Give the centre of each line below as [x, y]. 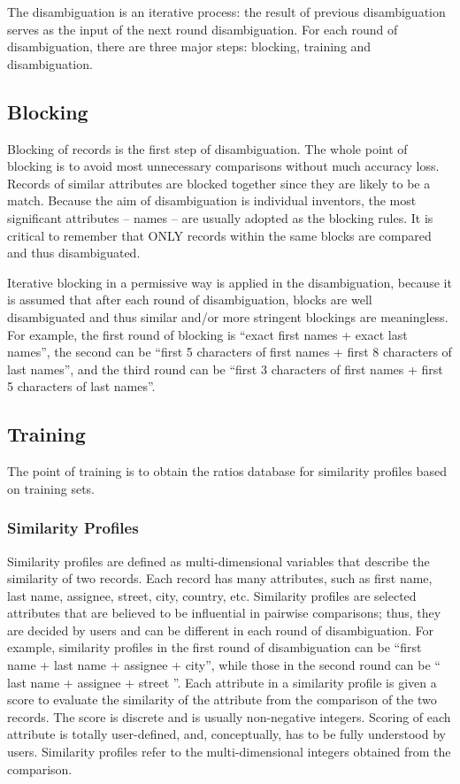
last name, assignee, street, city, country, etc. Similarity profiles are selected [212, 595]
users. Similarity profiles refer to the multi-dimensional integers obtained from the [229, 752]
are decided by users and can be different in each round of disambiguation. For [221, 630]
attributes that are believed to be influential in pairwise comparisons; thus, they [224, 613]
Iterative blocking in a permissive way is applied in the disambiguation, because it [230, 282]
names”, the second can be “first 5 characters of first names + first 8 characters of [230, 352]
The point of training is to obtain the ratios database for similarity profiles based [227, 471]
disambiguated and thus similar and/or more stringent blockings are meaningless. [228, 316]
